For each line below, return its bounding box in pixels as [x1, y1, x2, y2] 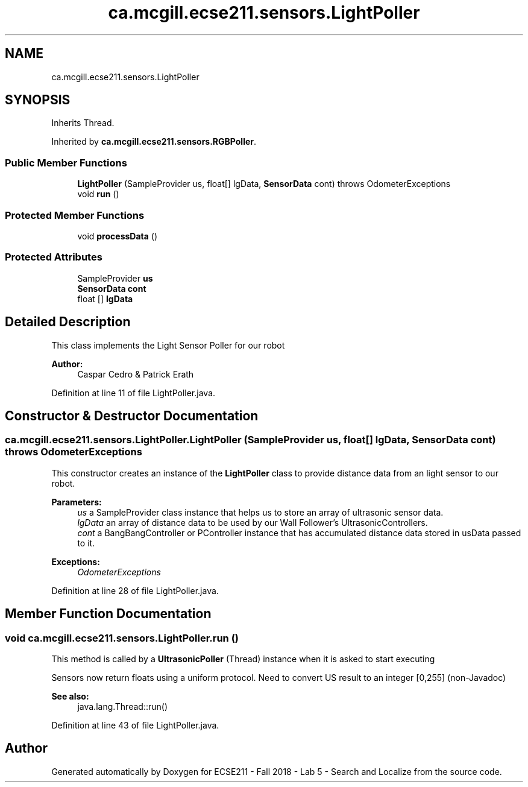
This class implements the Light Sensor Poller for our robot [51, 340, 285, 350]
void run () [77, 189, 119, 200]
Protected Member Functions [5, 209, 145, 221]
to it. [77, 537, 95, 548]
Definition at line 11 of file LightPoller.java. [51, 387, 216, 398]
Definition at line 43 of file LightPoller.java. [51, 719, 219, 730]
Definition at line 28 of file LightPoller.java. [51, 585, 219, 596]
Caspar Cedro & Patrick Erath [77, 368, 194, 379]
